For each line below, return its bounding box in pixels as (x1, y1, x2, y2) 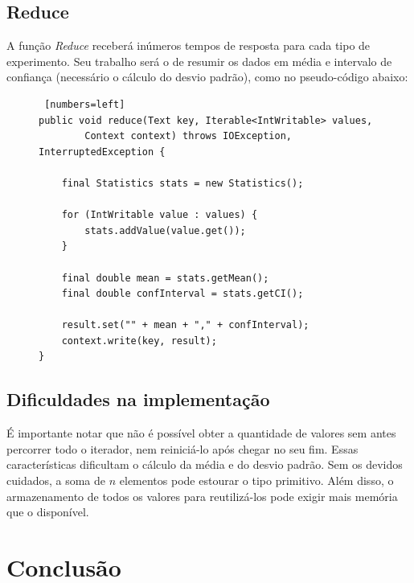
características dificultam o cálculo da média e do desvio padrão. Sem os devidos (6, 456, 403, 473)
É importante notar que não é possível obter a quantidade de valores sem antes (6, 425, 396, 441)
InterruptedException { (39, 146, 166, 158)
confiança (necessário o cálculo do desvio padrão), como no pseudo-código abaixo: (6, 68, 408, 85)
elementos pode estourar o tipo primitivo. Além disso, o (119, 472, 394, 489)
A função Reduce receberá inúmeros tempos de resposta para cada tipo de (6, 37, 371, 54)
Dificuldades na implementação (6, 387, 270, 412)
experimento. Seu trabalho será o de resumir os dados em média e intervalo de (6, 52, 392, 69)
